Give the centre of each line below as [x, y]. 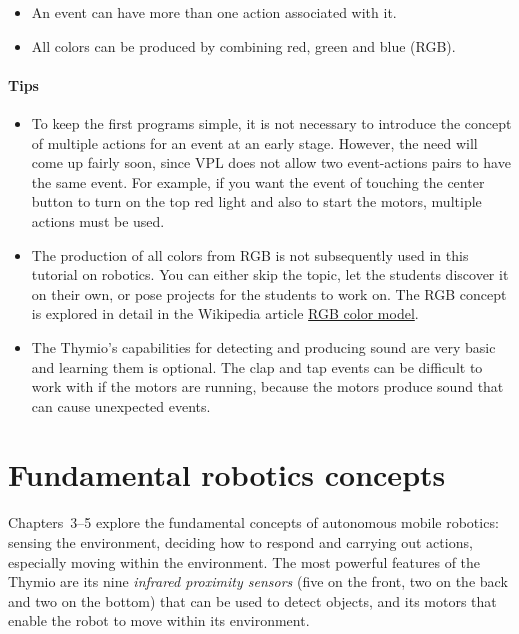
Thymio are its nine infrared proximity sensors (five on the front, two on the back [258, 581]
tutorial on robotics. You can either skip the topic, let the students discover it [270, 274]
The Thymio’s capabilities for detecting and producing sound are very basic [263, 346]
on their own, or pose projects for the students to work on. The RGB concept [269, 293]
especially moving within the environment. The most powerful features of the [244, 561]
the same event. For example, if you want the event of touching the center [258, 181]
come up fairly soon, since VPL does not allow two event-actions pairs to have [271, 162]
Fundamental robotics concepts [227, 474]
